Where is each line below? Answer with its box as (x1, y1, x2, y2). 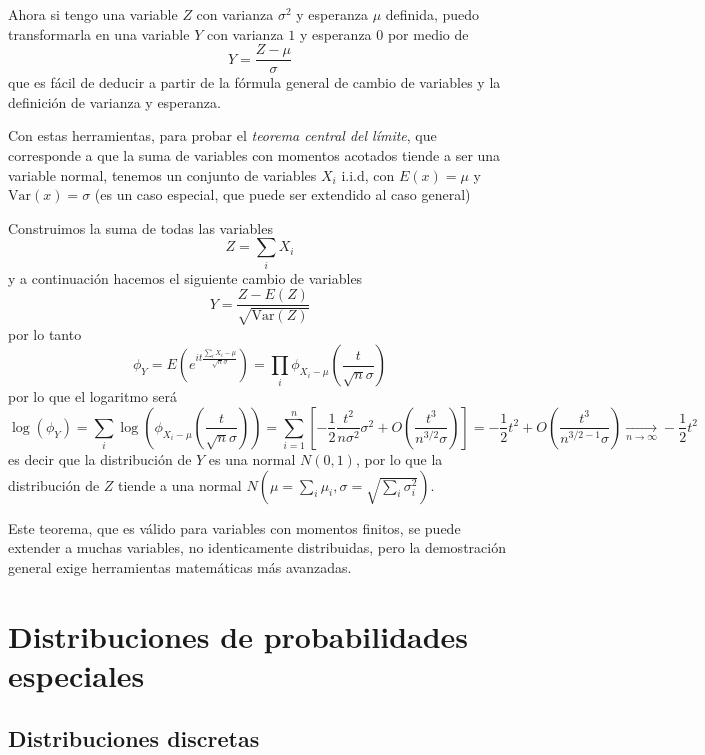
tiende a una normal (118, 474, 242, 495)
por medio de (387, 23, 469, 44)
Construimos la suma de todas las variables (8, 217, 273, 238)
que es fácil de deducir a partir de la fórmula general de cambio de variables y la (8, 72, 501, 93)
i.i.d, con (341, 164, 395, 185)
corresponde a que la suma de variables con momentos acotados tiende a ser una (8, 145, 501, 166)
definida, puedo (385, 4, 480, 24)
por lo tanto (8, 323, 82, 344)
